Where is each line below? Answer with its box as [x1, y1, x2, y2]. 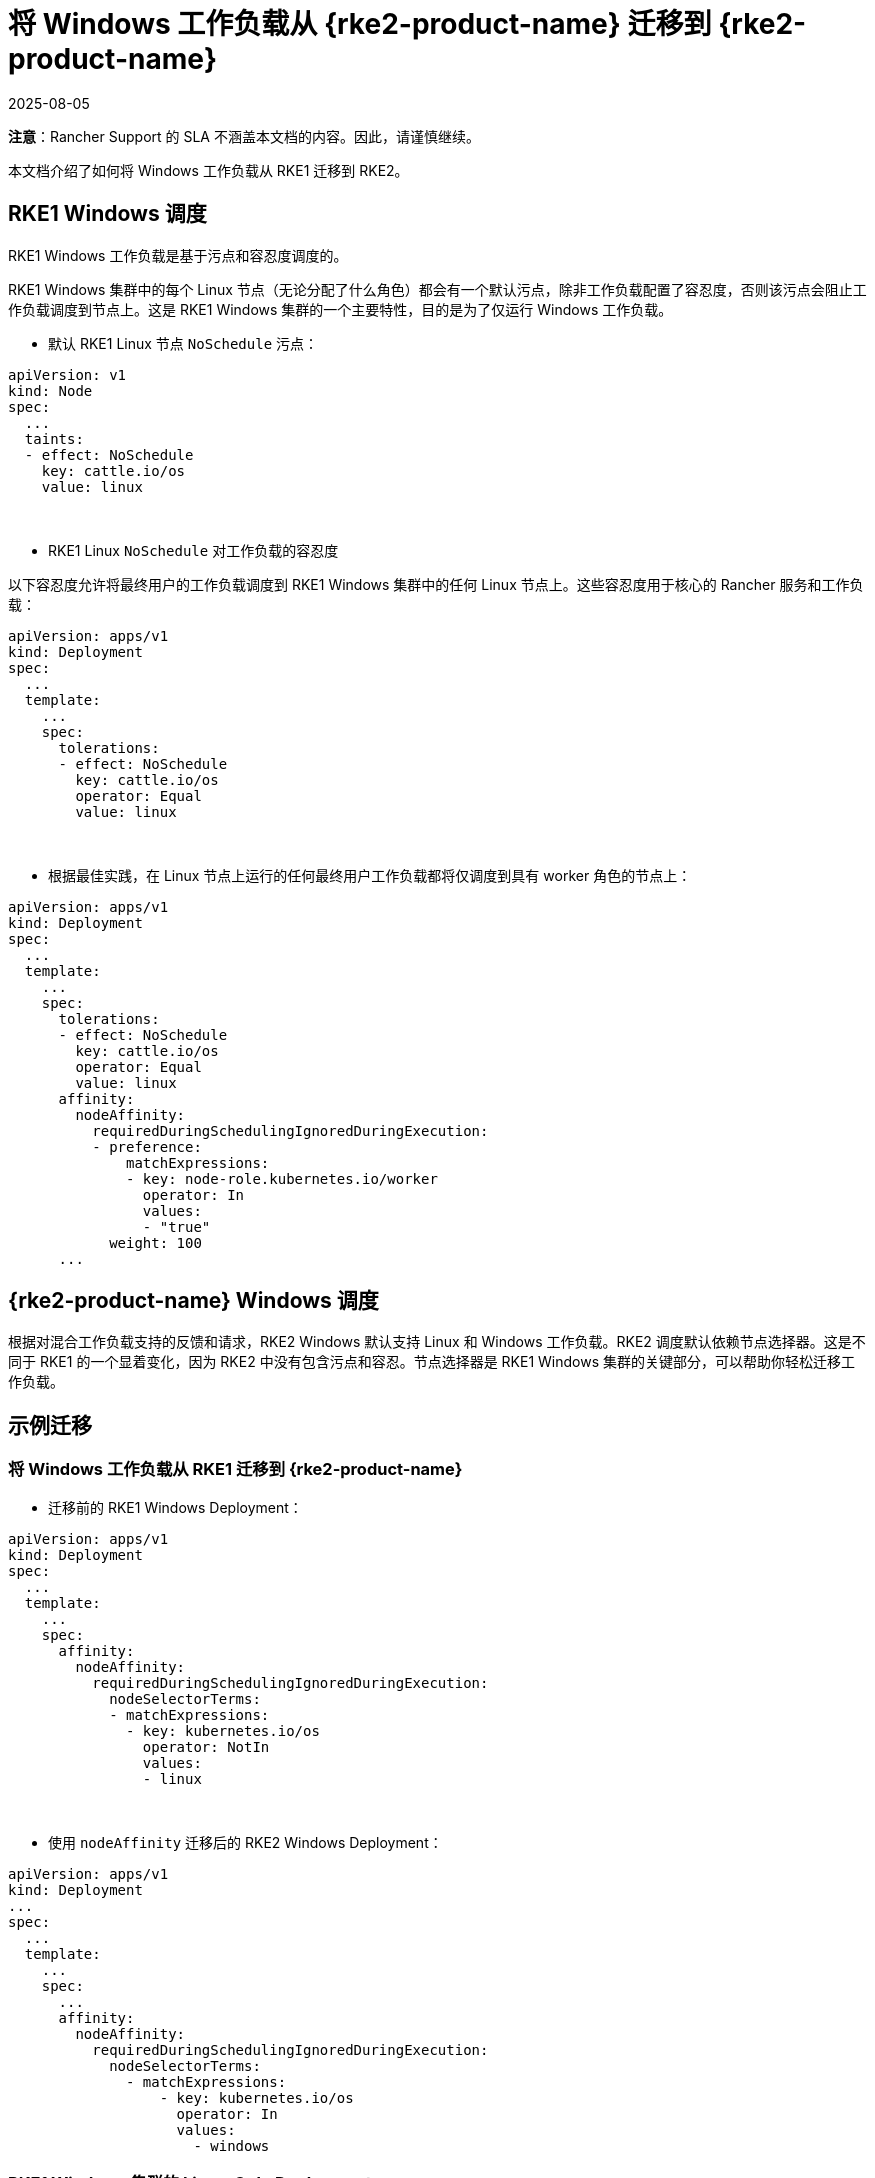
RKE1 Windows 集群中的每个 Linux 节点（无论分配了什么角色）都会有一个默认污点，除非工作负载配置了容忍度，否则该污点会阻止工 [8, 280, 867, 298]
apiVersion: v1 [8, 366, 127, 383]
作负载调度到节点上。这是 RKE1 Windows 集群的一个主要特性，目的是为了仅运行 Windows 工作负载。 [8, 300, 673, 318]
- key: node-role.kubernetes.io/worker [126, 1170, 438, 1187]
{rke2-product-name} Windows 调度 [8, 1288, 379, 1314]
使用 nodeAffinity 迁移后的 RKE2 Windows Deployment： [48, 1833, 443, 1851]
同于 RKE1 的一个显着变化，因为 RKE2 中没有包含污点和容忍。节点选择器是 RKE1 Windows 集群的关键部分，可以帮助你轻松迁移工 [8, 1353, 855, 1371]
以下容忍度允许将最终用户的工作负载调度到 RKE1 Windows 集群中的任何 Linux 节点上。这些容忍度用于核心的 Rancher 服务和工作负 [8, 575, 864, 593]
